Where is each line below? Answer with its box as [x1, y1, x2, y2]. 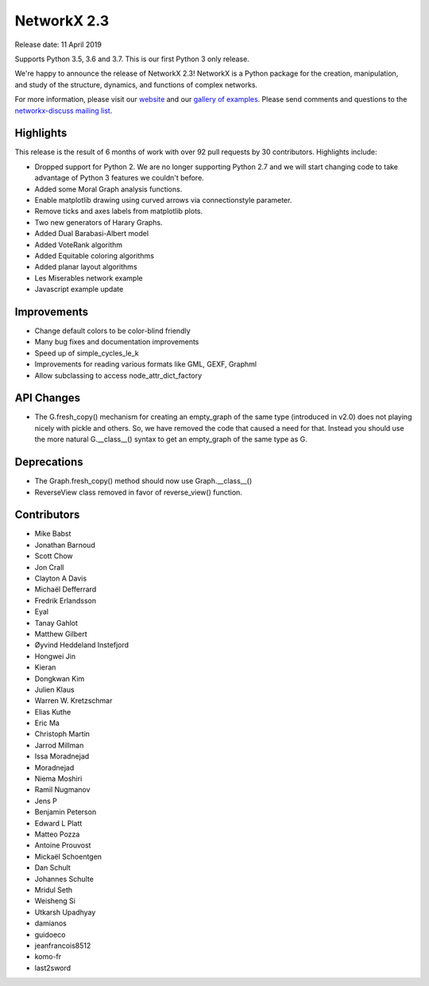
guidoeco [34, 930, 66, 939]
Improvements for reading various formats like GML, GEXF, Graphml [34, 359, 257, 369]
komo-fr [34, 952, 62, 961]
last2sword [34, 963, 71, 972]
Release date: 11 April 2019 [14, 40, 102, 49]
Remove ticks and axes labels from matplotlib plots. [34, 207, 203, 216]
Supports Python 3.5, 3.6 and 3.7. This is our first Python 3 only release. [14, 54, 249, 64]
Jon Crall [34, 562, 64, 572]
